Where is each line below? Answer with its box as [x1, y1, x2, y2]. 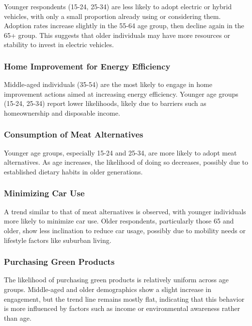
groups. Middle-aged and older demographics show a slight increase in [4, 284, 211, 294]
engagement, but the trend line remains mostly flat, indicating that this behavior [4, 293, 245, 304]
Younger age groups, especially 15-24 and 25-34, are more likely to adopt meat [4, 147, 237, 157]
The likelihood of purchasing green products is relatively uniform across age [4, 275, 229, 285]
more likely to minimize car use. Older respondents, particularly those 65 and [4, 216, 234, 226]
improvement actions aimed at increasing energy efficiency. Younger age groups [4, 88, 238, 99]
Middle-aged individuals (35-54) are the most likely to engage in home [4, 79, 212, 89]
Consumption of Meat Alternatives [4, 128, 143, 140]
